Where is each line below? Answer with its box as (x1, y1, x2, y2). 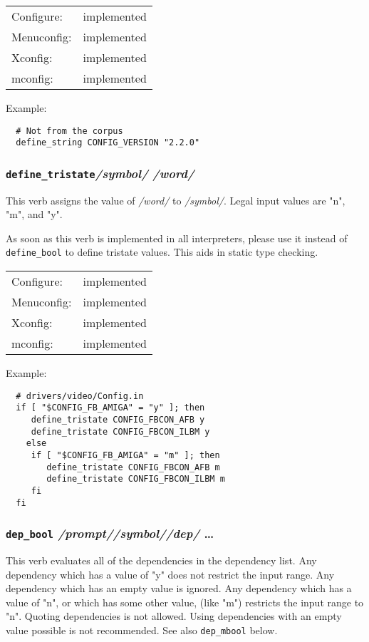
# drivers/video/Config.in (16, 390, 144, 401)
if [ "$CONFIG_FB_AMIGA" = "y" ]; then (16, 403, 205, 413)
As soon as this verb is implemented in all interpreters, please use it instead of (6, 230, 348, 245)
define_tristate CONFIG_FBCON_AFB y (31, 415, 205, 425)
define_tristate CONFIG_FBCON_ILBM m (46, 474, 225, 485)
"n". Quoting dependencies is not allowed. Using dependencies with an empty (6, 609, 342, 623)
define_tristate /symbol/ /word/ (6, 164, 194, 182)
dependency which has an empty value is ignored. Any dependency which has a (6, 581, 352, 596)
